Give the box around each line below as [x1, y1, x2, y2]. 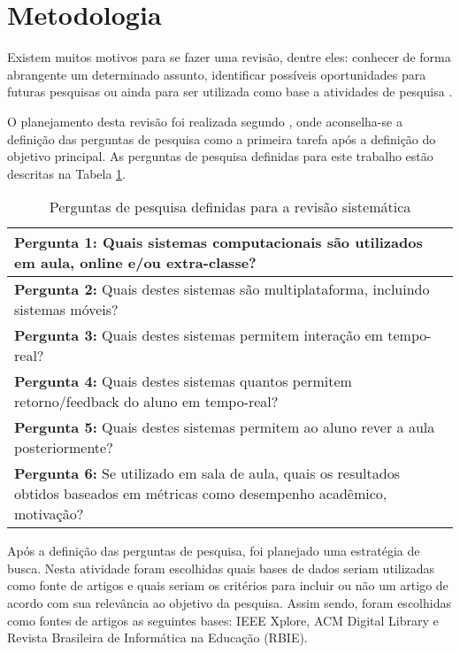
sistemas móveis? [14, 299, 119, 320]
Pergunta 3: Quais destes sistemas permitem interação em [14, 325, 383, 346]
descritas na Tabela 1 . [7, 164, 126, 182]
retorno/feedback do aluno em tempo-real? [14, 391, 279, 412]
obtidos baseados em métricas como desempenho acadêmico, [14, 483, 387, 504]
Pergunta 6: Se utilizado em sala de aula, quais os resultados [14, 463, 400, 484]
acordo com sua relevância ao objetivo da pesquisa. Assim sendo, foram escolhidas [7, 594, 451, 612]
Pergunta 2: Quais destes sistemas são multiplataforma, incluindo [14, 279, 430, 300]
